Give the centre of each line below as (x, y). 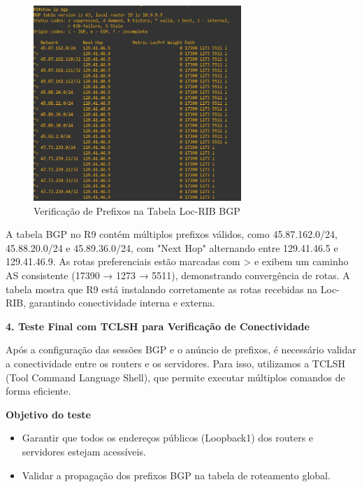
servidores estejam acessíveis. (84, 451)
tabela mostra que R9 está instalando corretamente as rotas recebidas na (162, 289)
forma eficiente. (38, 391)
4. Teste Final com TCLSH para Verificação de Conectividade (158, 326)
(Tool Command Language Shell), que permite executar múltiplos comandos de (175, 377)
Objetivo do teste (48, 414)
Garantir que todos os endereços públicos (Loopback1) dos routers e (168, 438)
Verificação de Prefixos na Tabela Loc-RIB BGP (137, 210)
